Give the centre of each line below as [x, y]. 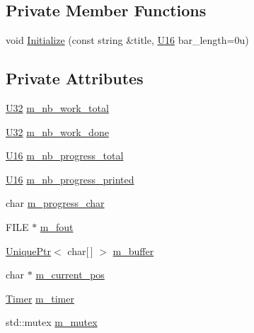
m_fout [57, 226]
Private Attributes [75, 78]
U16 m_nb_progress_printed [70, 179]
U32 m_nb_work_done [57, 131]
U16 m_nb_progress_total [65, 156]
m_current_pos [70, 275]
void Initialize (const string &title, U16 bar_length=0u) [127, 40]
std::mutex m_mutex [52, 322]
